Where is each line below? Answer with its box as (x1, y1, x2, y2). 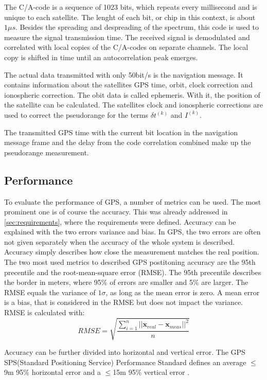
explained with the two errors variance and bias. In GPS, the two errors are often (4, 226, 261, 237)
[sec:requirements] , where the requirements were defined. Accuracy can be (4, 216, 236, 227)
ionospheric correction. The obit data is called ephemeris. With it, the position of (4, 89, 260, 100)
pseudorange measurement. (4, 147, 89, 157)
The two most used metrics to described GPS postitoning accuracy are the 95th (4, 257, 256, 267)
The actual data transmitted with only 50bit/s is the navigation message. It (4, 69, 243, 80)
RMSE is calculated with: (4, 307, 85, 318)
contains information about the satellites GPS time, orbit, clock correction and (4, 79, 253, 90)
